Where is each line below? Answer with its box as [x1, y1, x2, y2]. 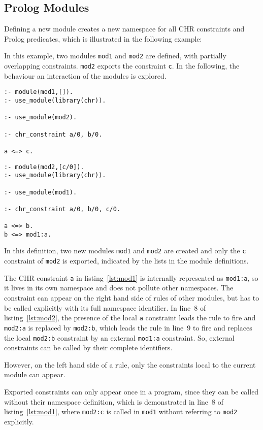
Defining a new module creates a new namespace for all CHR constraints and [4, 23, 245, 34]
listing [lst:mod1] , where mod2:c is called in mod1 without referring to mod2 [4, 406, 238, 417]
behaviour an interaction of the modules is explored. [4, 70, 167, 81]
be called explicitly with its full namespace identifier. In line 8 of [4, 302, 206, 313]
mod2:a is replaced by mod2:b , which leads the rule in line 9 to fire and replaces [4, 322, 252, 333]
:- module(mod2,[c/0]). [4, 163, 84, 171]
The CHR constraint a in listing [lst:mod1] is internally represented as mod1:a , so [4, 272, 258, 283]
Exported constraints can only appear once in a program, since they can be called [4, 386, 259, 396]
